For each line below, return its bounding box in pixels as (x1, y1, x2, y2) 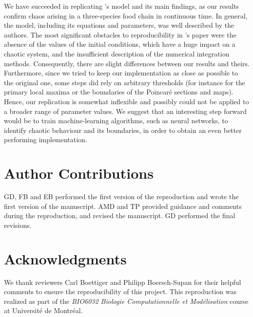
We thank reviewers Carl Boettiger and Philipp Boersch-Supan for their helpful (4, 277, 241, 287)
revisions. (4, 220, 32, 230)
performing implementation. (4, 134, 87, 145)
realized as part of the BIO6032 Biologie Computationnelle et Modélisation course (4, 296, 249, 306)
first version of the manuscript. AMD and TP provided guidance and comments (4, 201, 242, 211)
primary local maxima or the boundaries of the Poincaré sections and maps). (4, 87, 234, 97)
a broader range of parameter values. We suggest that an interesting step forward (4, 106, 247, 116)
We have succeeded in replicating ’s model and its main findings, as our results (4, 1, 239, 11)
